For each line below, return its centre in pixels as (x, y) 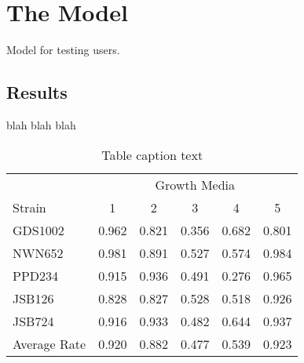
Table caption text (152, 154)
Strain (29, 207)
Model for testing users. (63, 50)
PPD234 (36, 275)
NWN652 (38, 252)
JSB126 (33, 298)
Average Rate (49, 343)
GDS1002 (38, 230)
